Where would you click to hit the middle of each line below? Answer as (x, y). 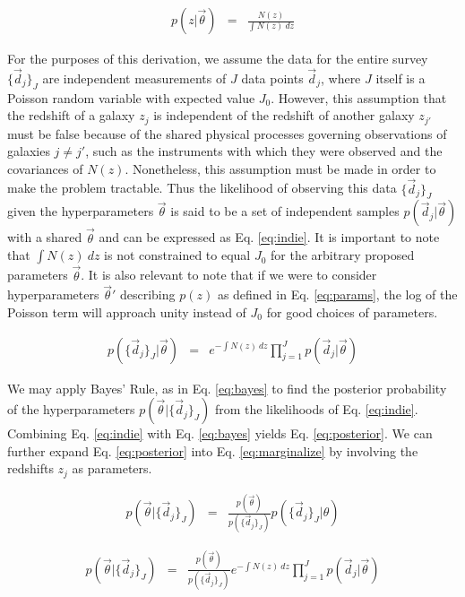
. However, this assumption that (359, 97)
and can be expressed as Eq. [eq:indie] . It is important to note (269, 237)
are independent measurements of (134, 78)
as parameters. (112, 468)
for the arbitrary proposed (343, 255)
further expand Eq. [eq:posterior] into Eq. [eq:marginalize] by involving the (213, 450)
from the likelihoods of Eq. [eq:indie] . (316, 409)
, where (340, 78)
